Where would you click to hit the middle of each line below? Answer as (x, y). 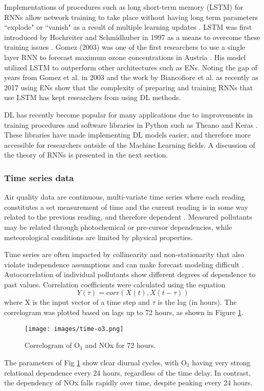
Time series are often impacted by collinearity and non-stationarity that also (124, 254)
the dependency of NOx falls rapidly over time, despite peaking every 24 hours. (128, 383)
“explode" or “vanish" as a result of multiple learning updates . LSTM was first (128, 27)
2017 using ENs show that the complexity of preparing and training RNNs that (129, 87)
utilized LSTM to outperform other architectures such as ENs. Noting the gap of (131, 67)
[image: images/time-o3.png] (74, 329)
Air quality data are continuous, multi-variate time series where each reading (125, 197)
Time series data (39, 177)
